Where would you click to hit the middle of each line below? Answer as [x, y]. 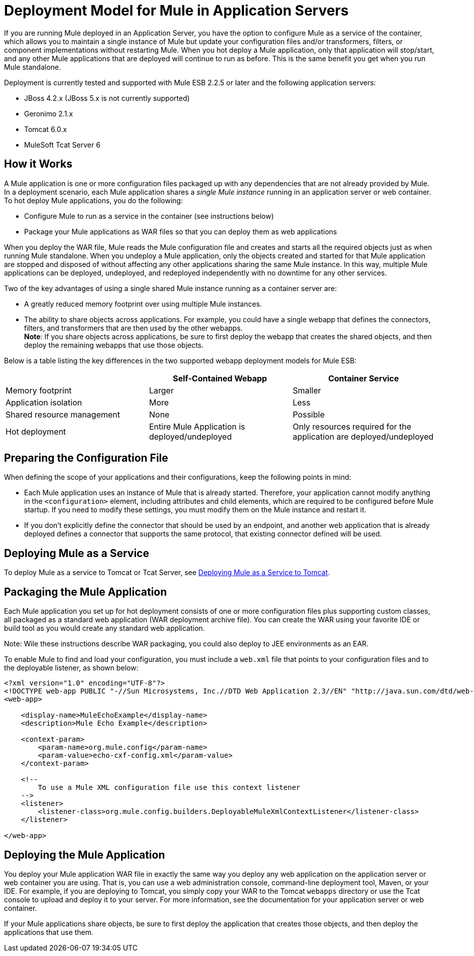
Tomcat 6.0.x [46, 129]
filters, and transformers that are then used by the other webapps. [134, 328]
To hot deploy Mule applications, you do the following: [94, 200]
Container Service [364, 378]
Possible [309, 414]
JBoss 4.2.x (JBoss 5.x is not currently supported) [107, 98]
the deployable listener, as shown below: [71, 668]
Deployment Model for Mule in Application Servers [176, 11]
